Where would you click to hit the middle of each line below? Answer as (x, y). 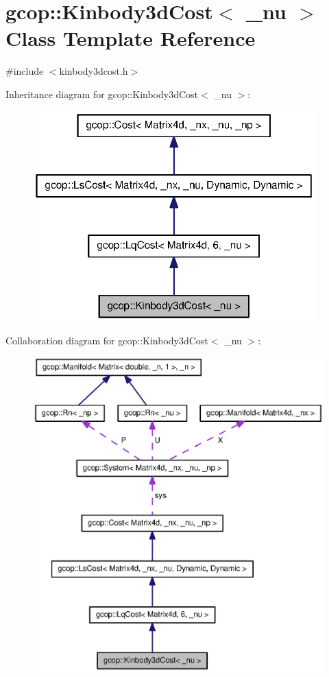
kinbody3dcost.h (94, 71)
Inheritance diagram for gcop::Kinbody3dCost (102, 94)
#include (25, 71)
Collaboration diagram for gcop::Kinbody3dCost (107, 340)
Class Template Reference (131, 38)
